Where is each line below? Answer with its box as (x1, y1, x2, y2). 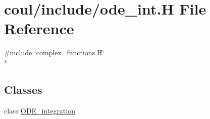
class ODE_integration (4, 105, 75, 115)
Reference (4, 18, 74, 39)
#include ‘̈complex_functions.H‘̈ (4, 47, 104, 58)
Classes (4, 81, 42, 97)
